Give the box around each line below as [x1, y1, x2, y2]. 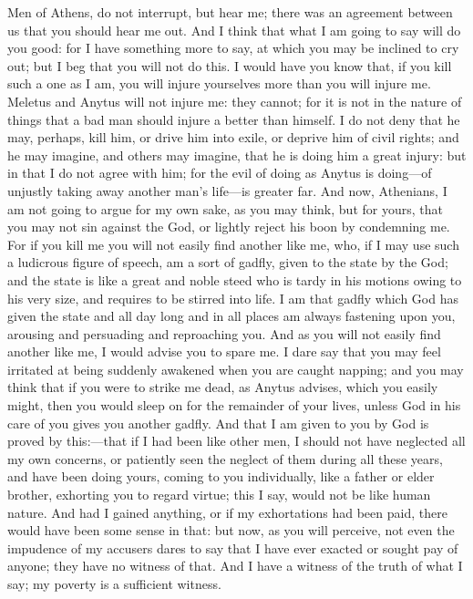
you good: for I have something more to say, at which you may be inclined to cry [7, 38, 459, 57]
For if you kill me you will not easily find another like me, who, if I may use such [7, 234, 459, 253]
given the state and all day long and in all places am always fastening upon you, [7, 306, 456, 325]
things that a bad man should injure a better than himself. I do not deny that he [7, 109, 460, 129]
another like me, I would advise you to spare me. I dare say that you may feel [7, 342, 441, 361]
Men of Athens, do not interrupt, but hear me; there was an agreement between [7, 3, 453, 21]
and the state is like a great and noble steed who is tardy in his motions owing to [7, 270, 462, 289]
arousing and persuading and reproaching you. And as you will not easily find [7, 324, 441, 343]
